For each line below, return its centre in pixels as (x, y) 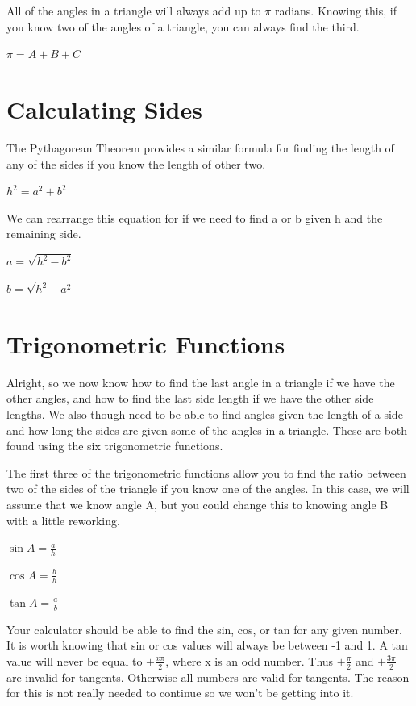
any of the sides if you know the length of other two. (136, 163)
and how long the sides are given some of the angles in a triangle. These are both (207, 430)
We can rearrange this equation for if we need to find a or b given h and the (195, 217)
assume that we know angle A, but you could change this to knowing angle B (198, 504)
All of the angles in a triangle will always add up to (134, 10)
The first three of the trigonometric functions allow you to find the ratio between (206, 472)
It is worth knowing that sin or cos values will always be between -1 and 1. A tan (207, 645)
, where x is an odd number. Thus (250, 660)
